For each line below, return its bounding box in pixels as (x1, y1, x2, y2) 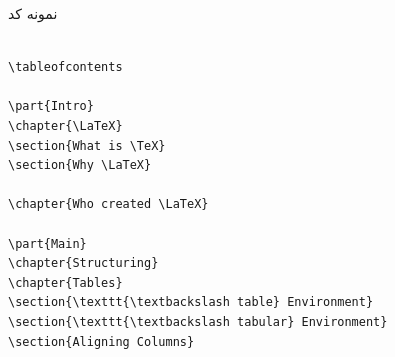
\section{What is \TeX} (8, 138, 166, 153)
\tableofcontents (8, 60, 123, 75)
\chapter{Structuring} (8, 256, 159, 271)
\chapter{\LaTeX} (8, 118, 123, 133)
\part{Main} (8, 236, 87, 251)
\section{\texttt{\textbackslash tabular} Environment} (8, 314, 388, 329)
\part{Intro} (8, 99, 94, 114)
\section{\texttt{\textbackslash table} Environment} (8, 295, 374, 310)
